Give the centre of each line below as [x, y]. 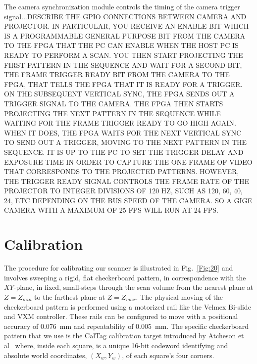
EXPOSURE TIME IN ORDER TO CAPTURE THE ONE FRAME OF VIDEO [128, 161]
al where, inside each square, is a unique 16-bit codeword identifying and [116, 345]
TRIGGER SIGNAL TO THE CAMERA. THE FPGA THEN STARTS [114, 103]
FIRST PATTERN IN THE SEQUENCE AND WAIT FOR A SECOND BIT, [123, 65]
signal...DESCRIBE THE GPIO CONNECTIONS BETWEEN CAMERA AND [125, 16]
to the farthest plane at [70, 296]
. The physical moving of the [180, 296]
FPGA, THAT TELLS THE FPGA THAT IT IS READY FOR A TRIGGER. [123, 84]
